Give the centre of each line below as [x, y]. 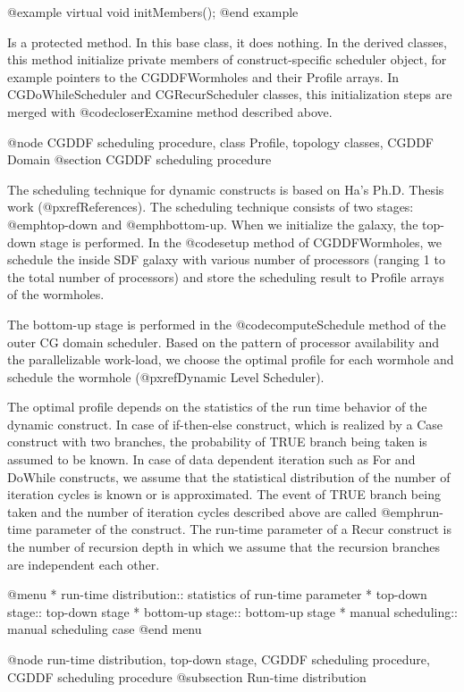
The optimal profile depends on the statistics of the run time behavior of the [217, 407]
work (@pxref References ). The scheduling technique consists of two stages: [211, 207]
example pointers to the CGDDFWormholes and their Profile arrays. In [203, 76]
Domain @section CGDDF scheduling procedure [139, 159]
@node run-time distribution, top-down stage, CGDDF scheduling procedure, [219, 659]
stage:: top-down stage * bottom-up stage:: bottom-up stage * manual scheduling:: [232, 611]
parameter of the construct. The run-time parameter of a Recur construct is [243, 529]
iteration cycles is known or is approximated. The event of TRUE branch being [224, 494]
